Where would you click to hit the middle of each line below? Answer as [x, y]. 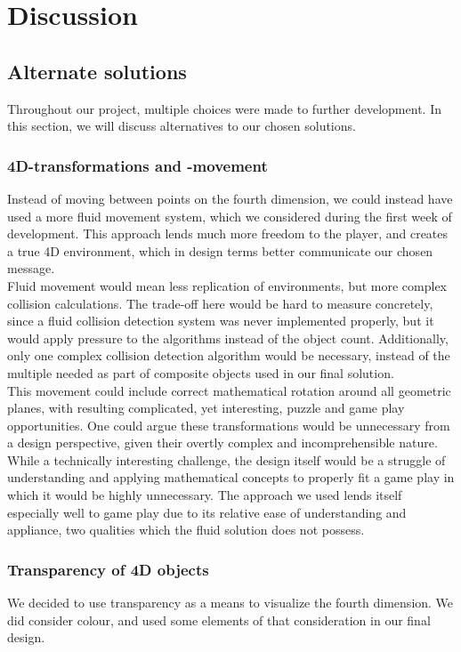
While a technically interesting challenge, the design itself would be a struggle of [226, 459]
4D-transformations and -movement [137, 165]
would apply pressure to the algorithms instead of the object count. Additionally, [228, 338]
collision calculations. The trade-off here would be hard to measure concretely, [220, 303]
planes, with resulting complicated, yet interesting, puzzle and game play [206, 408]
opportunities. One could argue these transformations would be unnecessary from [229, 425]
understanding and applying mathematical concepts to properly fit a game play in [231, 477]
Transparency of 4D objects [108, 569]
